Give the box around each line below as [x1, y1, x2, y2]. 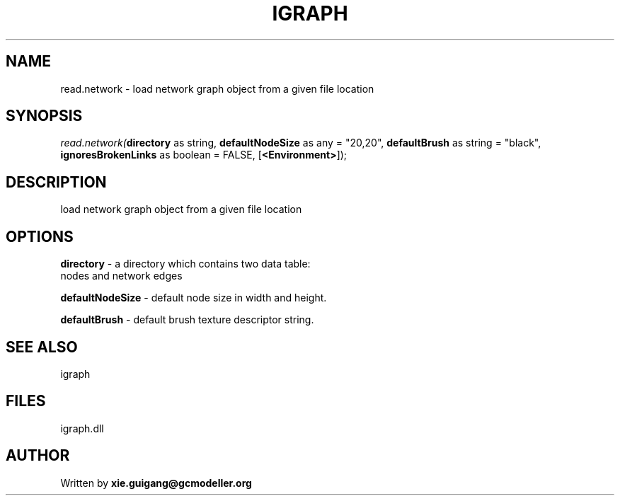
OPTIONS [6, 227, 74, 246]
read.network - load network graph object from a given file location [60, 82, 374, 95]
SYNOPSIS [6, 107, 83, 125]
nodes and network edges [60, 270, 183, 282]
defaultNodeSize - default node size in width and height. [60, 292, 327, 304]
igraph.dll [60, 422, 104, 434]
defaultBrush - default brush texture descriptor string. [60, 313, 314, 326]
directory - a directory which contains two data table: [60, 258, 311, 270]
